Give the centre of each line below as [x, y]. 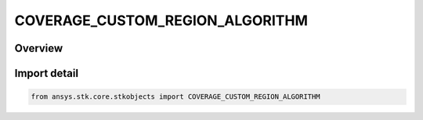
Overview [39, 48]
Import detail [46, 73]
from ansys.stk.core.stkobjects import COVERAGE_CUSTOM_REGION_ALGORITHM [175, 97]
